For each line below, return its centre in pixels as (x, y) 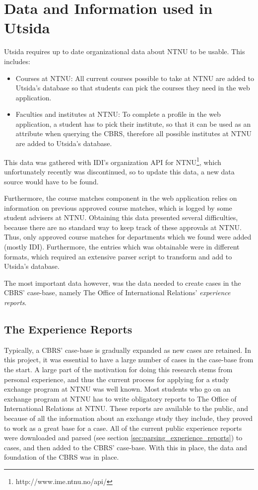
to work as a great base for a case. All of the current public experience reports (123, 428)
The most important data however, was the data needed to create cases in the (123, 283)
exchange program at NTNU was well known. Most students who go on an (117, 389)
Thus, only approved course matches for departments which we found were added (128, 237)
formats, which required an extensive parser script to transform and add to (118, 256)
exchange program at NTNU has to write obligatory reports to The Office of (120, 398)
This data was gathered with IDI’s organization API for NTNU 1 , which (113, 161)
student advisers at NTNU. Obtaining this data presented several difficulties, (121, 217)
